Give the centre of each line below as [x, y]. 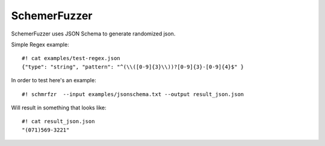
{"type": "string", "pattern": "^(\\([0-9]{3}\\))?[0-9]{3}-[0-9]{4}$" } [133, 67]
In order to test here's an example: [54, 81]
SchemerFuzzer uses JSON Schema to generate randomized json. [93, 34]
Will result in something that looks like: [59, 108]
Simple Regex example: [40, 44]
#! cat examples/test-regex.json [71, 58]
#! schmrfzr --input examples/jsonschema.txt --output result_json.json [133, 94]
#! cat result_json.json [58, 121]
